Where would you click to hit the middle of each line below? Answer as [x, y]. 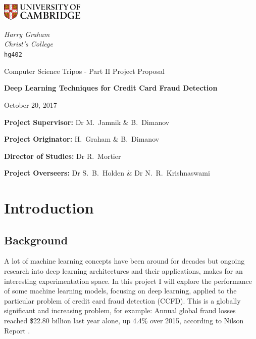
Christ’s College [29, 44]
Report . [17, 330]
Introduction [49, 208]
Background [36, 240]
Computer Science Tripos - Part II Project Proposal [84, 71]
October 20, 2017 [31, 104]
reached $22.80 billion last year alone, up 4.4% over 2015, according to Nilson [124, 321]
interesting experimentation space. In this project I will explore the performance [128, 281]
